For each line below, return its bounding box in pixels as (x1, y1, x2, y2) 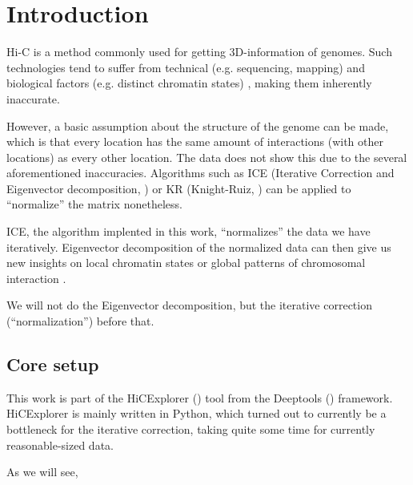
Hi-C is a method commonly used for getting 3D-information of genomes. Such (6, 43, 392, 60)
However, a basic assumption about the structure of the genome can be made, (6, 117, 389, 134)
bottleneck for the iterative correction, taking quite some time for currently (6, 421, 375, 438)
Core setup (6, 352, 99, 377)
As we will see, (6, 463, 78, 480)
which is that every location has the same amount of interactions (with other (6, 133, 383, 150)
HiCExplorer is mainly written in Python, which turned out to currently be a (6, 405, 387, 422)
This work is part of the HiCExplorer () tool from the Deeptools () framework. (6, 389, 393, 406)
